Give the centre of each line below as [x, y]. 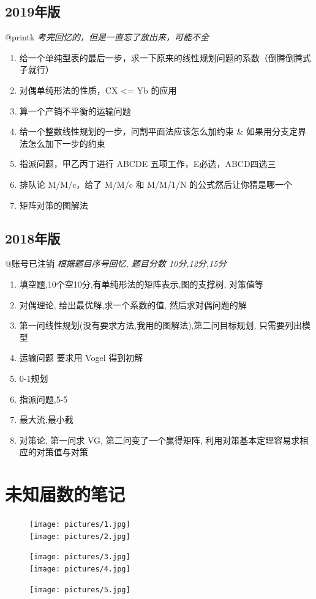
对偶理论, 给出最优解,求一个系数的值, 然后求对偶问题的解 [133, 304]
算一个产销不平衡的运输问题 [75, 110]
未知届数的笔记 [65, 494]
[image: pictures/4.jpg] [80, 569]
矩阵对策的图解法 [54, 205]
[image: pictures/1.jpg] [80, 524]
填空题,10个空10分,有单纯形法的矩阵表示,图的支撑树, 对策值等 [141, 284]
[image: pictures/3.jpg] [80, 557]
